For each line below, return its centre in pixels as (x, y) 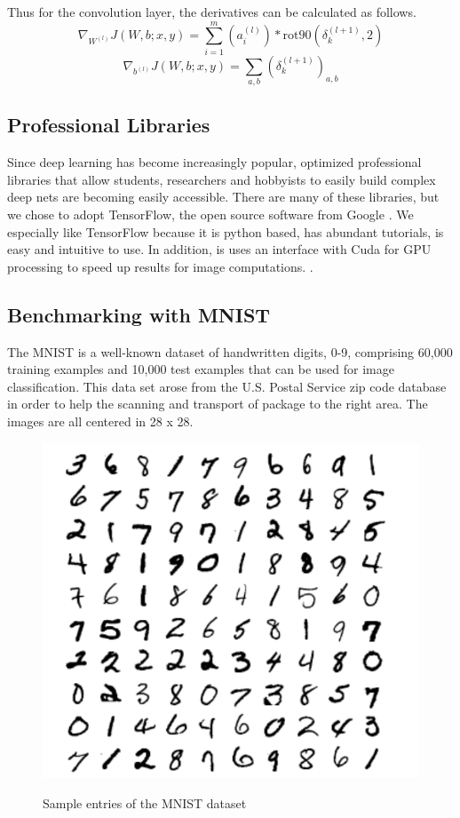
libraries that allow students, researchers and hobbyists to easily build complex (222, 179)
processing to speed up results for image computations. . (160, 266)
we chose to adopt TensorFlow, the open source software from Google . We (210, 214)
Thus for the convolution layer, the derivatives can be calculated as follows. (212, 12)
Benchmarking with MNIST (139, 314)
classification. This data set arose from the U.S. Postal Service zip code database (227, 386)
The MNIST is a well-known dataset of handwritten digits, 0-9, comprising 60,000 (230, 351)
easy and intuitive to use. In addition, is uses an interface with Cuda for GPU (219, 249)
